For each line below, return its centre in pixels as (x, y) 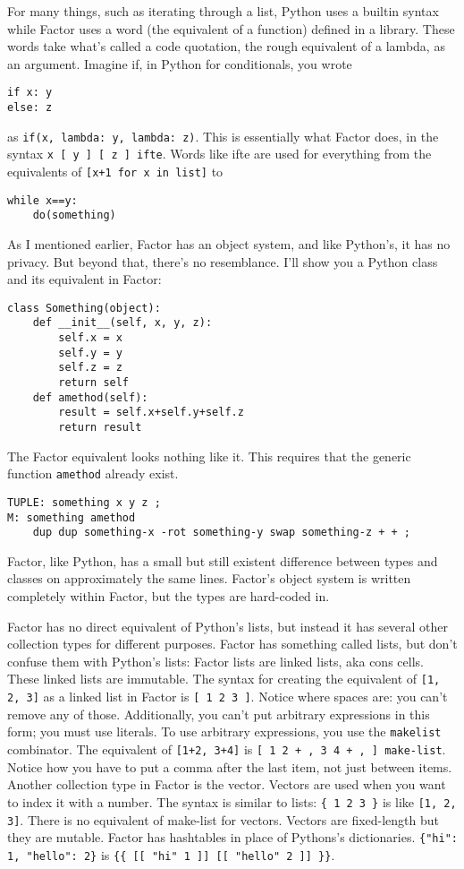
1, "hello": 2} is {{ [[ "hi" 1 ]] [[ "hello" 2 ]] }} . (171, 854)
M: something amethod (72, 517)
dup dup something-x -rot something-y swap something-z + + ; (222, 533)
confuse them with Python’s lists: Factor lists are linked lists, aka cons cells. (215, 661)
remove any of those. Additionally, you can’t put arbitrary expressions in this (219, 714)
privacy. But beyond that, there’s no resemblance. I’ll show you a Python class (223, 261)
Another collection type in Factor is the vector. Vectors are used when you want (227, 784)
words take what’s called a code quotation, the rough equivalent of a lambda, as (226, 46)
